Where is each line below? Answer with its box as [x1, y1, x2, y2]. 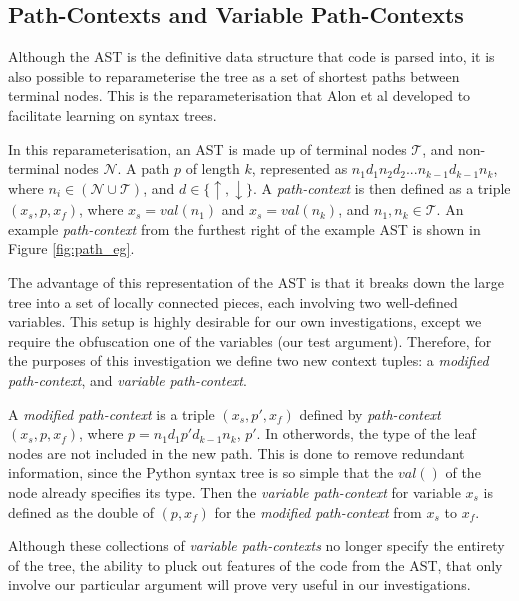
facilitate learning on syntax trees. [8, 104, 217, 125]
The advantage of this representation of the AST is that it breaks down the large [8, 272, 504, 293]
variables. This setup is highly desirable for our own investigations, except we [8, 311, 482, 332]
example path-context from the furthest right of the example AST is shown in [8, 218, 481, 239]
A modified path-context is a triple [8, 403, 215, 424]
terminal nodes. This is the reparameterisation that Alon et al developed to [8, 85, 471, 106]
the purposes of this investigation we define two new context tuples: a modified [8, 350, 489, 371]
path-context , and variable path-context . [8, 370, 247, 391]
